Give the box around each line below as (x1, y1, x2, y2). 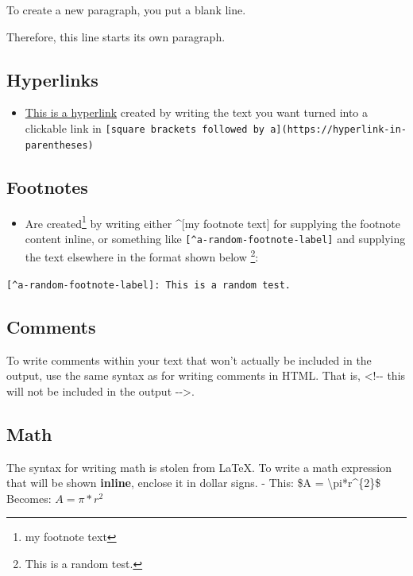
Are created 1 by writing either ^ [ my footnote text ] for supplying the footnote (25, 212, 400, 231)
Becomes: (6, 489, 52, 506)
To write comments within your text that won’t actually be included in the (6, 351, 372, 368)
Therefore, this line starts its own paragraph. (6, 28, 226, 44)
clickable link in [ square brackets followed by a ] (25, 119, 282, 136)
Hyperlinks (6, 67, 98, 91)
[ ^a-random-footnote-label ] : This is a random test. (6, 279, 291, 291)
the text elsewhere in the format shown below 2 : (25, 246, 259, 265)
